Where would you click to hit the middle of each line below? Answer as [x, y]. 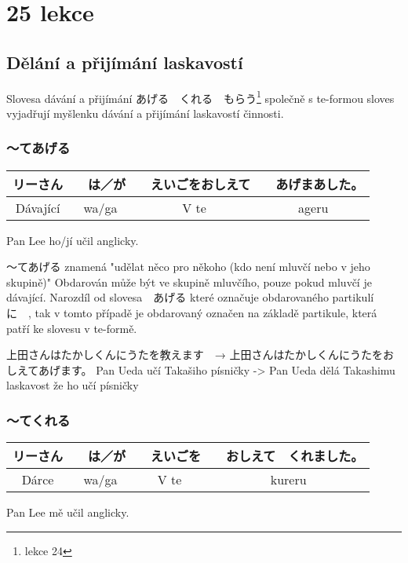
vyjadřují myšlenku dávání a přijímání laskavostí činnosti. [145, 113]
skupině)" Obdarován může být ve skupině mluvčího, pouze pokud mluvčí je [189, 281]
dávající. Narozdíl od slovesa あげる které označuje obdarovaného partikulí [190, 297]
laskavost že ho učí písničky [73, 385]
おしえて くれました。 [295, 456]
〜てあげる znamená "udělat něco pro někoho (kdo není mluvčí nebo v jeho [188, 267]
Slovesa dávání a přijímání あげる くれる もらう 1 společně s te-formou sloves [200, 97]
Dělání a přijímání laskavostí [125, 62]
